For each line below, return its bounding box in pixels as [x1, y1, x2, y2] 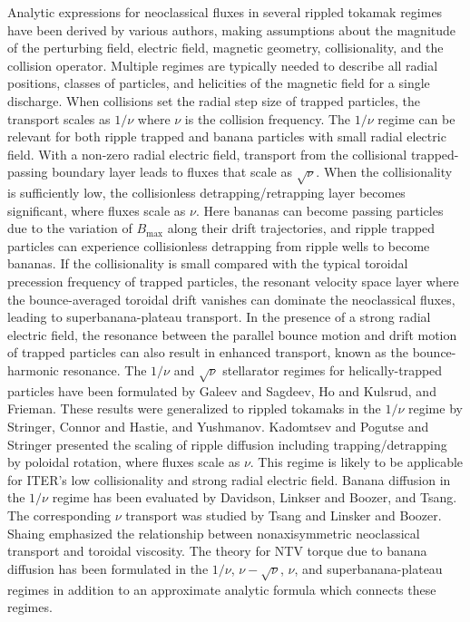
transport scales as [7, 109, 111, 128]
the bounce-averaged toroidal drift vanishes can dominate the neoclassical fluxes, [7, 289, 455, 308]
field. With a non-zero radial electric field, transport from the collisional [7, 144, 407, 163]
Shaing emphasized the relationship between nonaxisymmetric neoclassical [7, 523, 420, 542]
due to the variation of [7, 219, 132, 238]
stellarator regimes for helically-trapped [222, 361, 443, 380]
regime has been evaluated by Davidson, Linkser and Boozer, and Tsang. [52, 488, 457, 507]
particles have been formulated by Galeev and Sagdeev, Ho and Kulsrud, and [7, 381, 436, 400]
